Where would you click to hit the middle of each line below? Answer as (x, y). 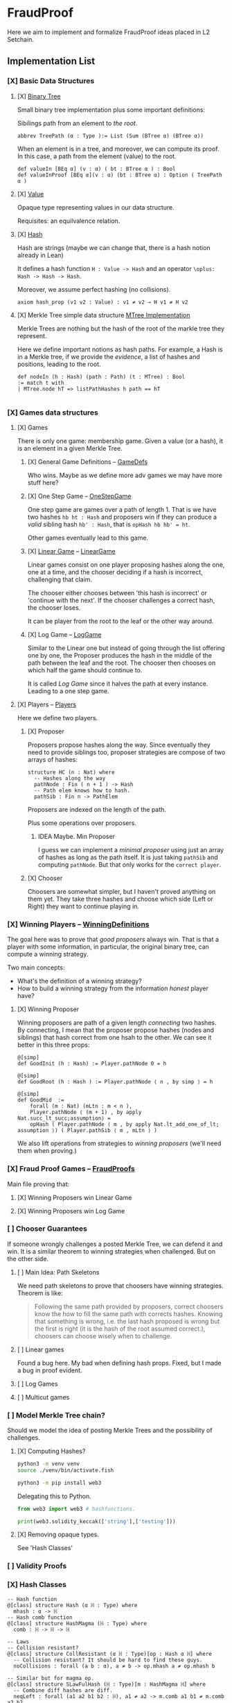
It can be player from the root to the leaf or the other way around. (121, 621)
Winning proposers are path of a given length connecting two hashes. (117, 1023)
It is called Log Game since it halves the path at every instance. (118, 683)
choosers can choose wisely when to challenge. (103, 1336)
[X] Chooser (45, 878)
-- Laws (18, 1642)
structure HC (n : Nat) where (71, 772)
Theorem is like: (40, 1293)
